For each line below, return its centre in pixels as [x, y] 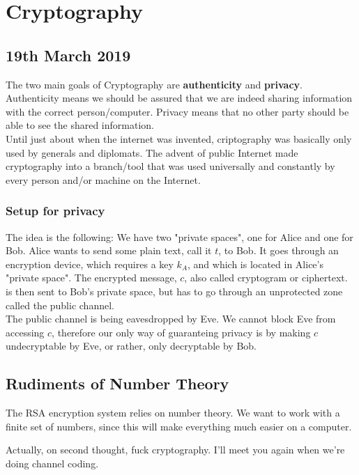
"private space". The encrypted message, [91, 278]
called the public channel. [60, 305]
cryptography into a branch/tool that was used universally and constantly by [170, 166]
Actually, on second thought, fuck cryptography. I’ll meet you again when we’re [175, 450]
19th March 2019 [68, 55]
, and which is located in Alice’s [255, 264]
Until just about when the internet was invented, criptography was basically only [179, 138]
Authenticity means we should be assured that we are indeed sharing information [179, 98]
